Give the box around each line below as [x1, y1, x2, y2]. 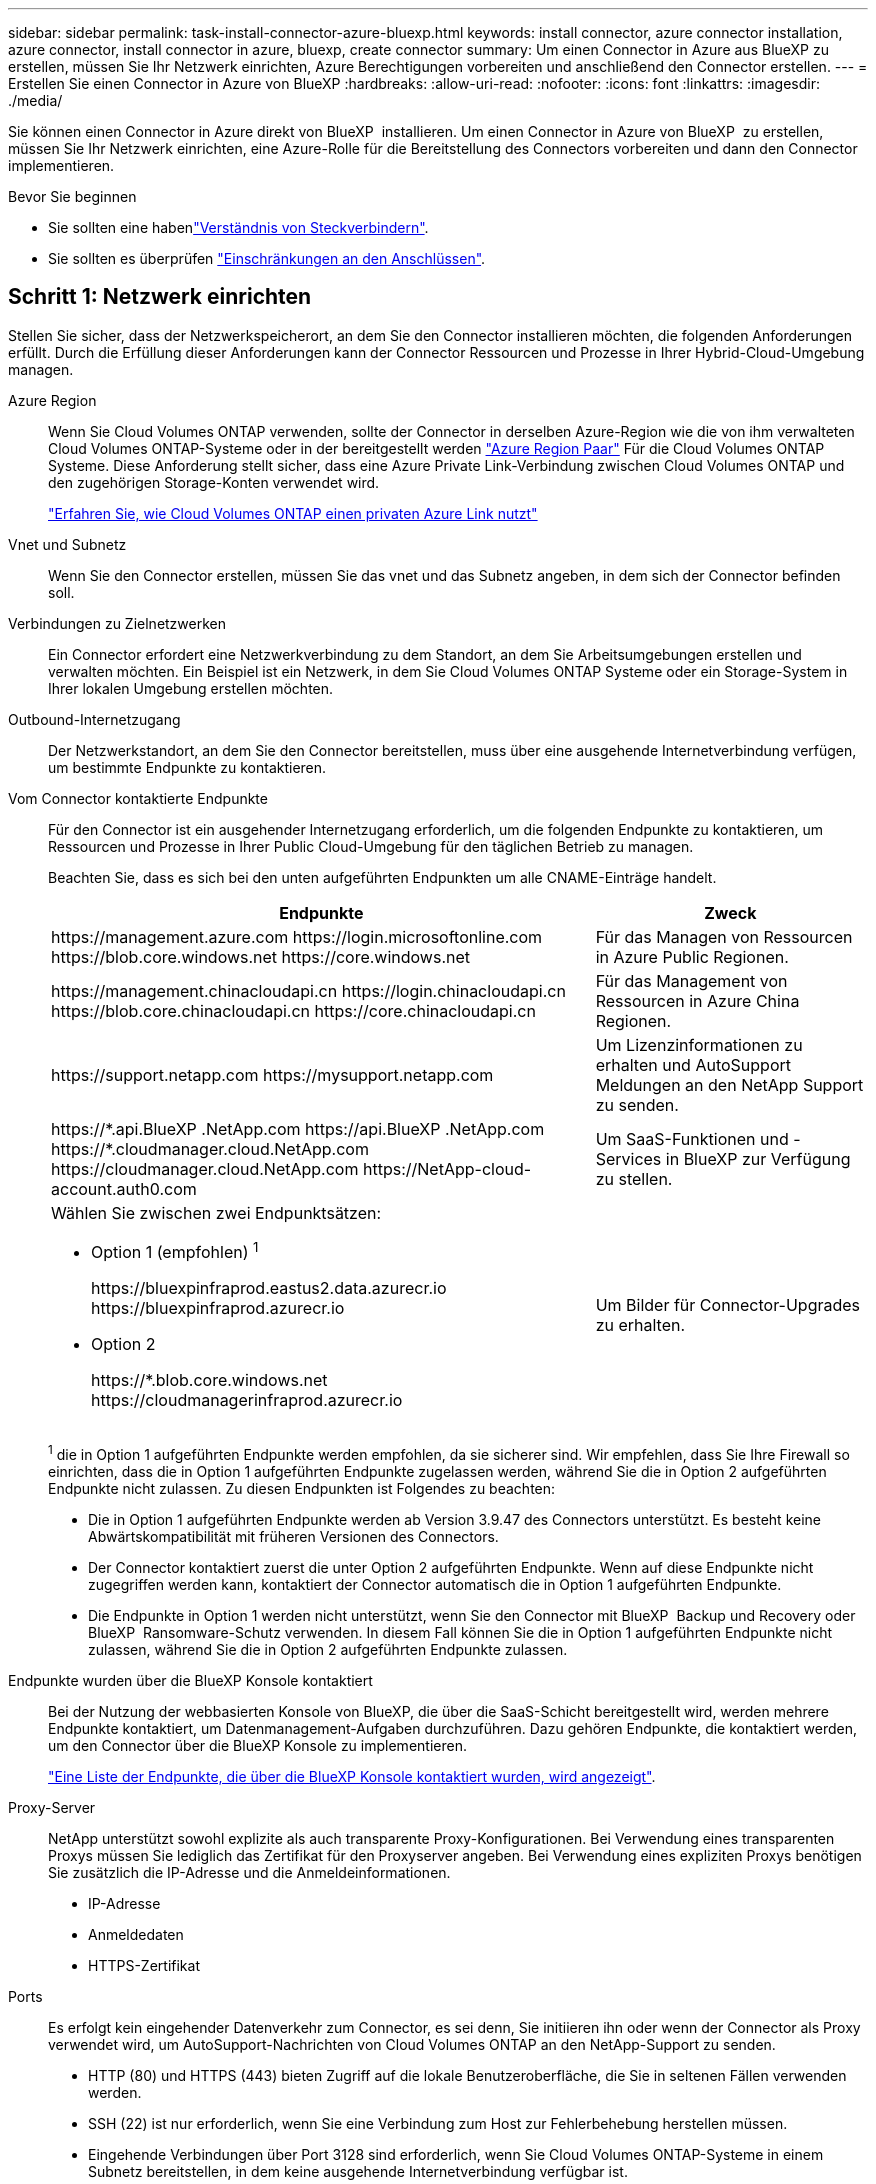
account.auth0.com [51, 1178, 197, 1199]
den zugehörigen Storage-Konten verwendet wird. [48, 473, 380, 491]
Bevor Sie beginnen [8, 188, 137, 205]
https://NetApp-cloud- [362, 1158, 532, 1179]
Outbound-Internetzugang [8, 710, 181, 728]
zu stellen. [595, 1168, 673, 1189]
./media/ [8, 92, 63, 109]
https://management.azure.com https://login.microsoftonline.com [51, 926, 543, 947]
